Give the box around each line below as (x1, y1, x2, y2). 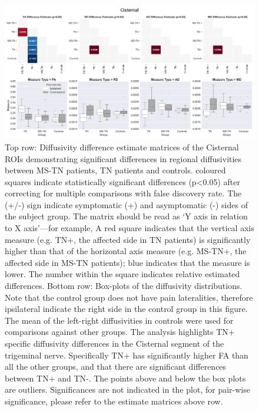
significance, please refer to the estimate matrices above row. (5, 394, 223, 407)
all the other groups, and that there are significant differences (5, 360, 227, 373)
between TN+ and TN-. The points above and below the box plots (5, 371, 246, 384)
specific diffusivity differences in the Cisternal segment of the (5, 337, 224, 349)
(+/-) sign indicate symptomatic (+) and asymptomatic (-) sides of (5, 198, 248, 211)
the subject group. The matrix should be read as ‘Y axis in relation (5, 210, 248, 222)
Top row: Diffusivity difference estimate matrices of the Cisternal (5, 140, 239, 153)
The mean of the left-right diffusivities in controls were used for (5, 314, 234, 326)
